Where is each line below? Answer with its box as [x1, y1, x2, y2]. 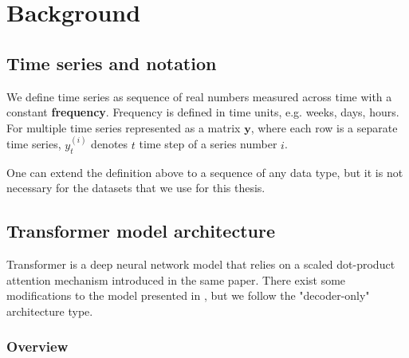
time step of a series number [139, 136, 277, 152]
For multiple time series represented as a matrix [6, 119, 241, 136]
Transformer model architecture [6, 218, 275, 243]
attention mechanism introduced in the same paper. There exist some [6, 271, 346, 288]
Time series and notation [6, 50, 217, 75]
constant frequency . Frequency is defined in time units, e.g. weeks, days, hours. [6, 104, 399, 120]
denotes [91, 136, 128, 152]
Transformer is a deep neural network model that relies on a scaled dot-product [6, 255, 395, 272]
